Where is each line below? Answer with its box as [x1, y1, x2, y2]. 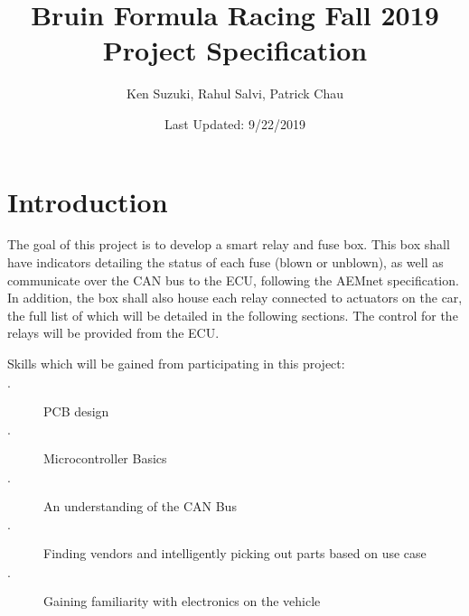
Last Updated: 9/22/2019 [164, 114, 305, 133]
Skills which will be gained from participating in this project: [7, 354, 345, 372]
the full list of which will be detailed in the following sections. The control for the [7, 305, 458, 324]
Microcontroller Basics [43, 449, 167, 468]
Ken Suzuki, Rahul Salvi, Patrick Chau [126, 84, 344, 103]
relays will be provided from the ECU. [7, 323, 220, 342]
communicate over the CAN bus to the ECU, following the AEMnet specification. [7, 270, 459, 289]
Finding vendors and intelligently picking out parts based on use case [43, 544, 427, 563]
